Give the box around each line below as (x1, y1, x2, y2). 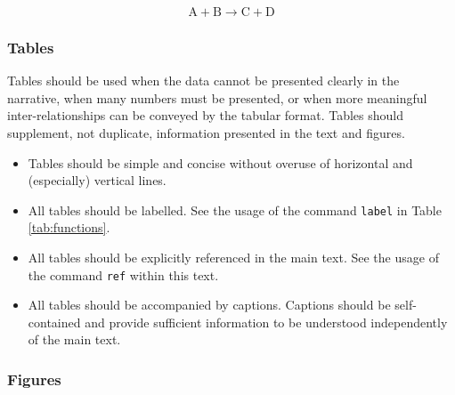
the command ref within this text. (28, 265, 219, 284)
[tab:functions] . (28, 218, 110, 237)
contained (28, 312, 81, 331)
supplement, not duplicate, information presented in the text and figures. (7, 124, 405, 141)
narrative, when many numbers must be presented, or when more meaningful (7, 88, 427, 107)
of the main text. (28, 330, 121, 349)
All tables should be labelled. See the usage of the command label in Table (28, 200, 442, 219)
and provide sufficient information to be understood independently (85, 312, 448, 331)
